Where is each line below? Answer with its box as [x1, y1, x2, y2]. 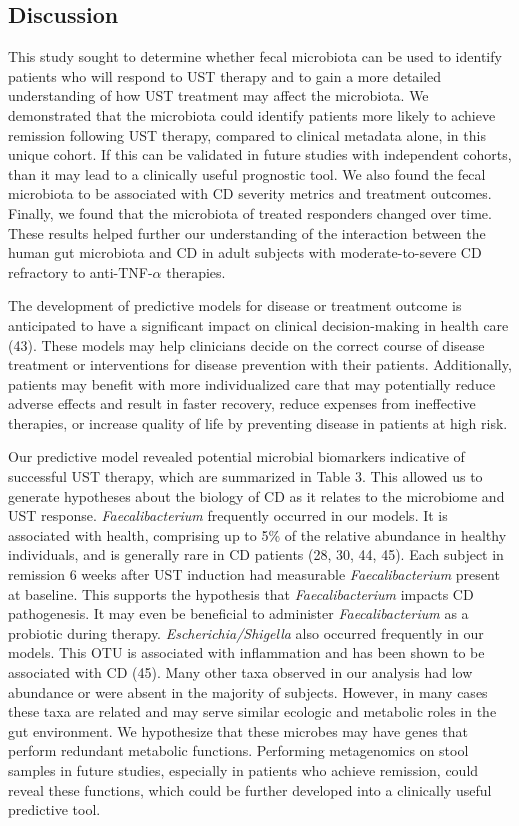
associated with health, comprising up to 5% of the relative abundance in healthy [8, 524, 507, 545]
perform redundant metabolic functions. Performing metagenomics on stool [8, 740, 469, 761]
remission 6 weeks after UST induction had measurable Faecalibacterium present [8, 564, 500, 585]
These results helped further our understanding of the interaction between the [8, 222, 486, 243]
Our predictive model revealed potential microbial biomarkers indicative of [8, 446, 465, 467]
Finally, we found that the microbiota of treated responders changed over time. [8, 202, 492, 223]
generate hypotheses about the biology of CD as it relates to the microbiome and [8, 485, 505, 506]
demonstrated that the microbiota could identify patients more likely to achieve [8, 104, 496, 125]
